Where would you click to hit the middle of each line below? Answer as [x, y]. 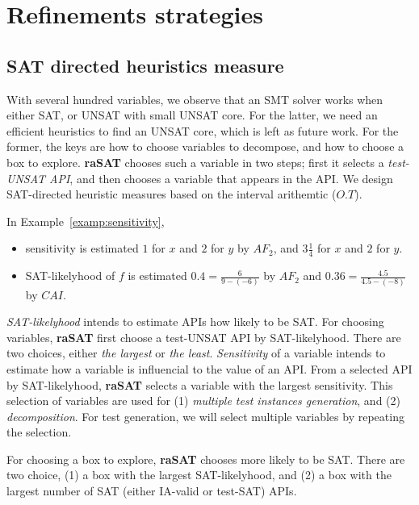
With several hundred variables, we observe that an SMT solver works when [195, 99]
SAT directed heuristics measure [145, 65]
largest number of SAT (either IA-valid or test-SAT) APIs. [152, 491]
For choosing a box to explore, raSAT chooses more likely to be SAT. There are [206, 459]
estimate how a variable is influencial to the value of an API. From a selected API [209, 368]
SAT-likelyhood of [70, 275]
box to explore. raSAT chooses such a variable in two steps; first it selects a [195, 162]
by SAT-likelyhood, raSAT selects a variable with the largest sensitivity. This [200, 384]
